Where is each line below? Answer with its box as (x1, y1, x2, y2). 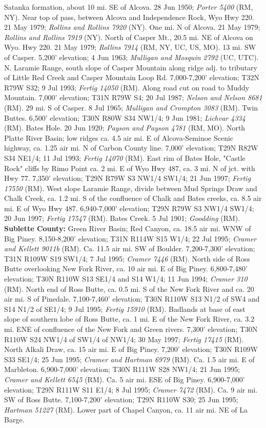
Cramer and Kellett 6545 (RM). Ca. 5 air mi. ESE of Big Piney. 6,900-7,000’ (4, 374, 245, 384)
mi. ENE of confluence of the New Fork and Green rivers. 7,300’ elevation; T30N (4, 324, 258, 334)
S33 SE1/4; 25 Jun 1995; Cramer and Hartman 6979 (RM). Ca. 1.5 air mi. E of (4, 353, 255, 364)
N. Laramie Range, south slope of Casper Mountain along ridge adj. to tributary (4, 62, 257, 72)
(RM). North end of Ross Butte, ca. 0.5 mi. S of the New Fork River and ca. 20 (4, 283, 254, 294)
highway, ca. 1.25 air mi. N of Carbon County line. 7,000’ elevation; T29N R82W (4, 142, 258, 153)
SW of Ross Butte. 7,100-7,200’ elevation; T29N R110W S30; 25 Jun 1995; (4, 394, 238, 405)
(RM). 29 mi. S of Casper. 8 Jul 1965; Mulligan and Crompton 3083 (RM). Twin (4, 102, 258, 113)
